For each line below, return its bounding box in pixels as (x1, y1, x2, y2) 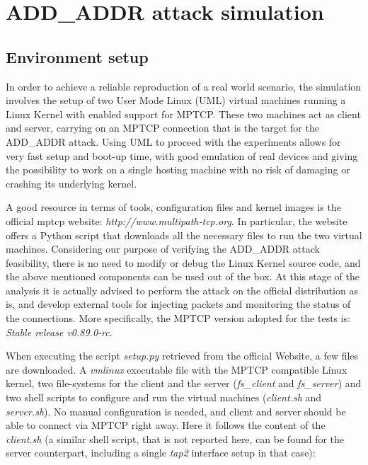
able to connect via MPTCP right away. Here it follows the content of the (6, 418, 326, 432)
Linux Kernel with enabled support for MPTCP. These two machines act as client (6, 106, 361, 121)
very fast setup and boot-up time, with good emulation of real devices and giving (6, 148, 358, 163)
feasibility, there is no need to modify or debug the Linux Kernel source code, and (6, 255, 361, 270)
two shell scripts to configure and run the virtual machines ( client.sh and (6, 390, 322, 405)
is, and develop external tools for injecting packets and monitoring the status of (6, 297, 351, 311)
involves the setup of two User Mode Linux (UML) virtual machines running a (6, 93, 346, 108)
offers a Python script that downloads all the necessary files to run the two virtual (6, 227, 362, 242)
